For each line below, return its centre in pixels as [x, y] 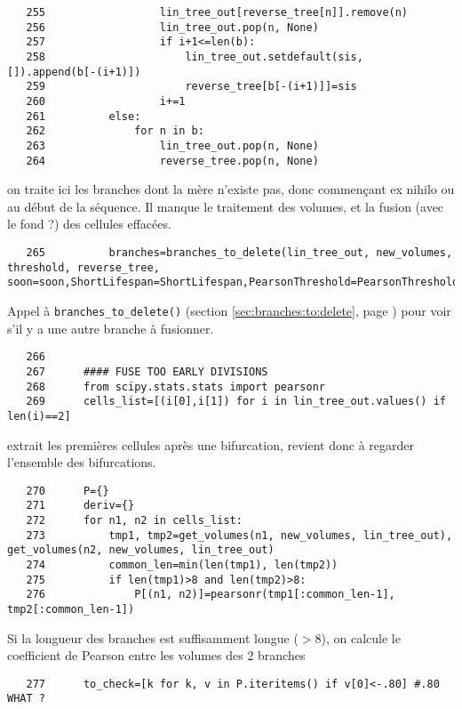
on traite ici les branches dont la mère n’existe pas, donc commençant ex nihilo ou [231, 189]
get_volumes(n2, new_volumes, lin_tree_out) [141, 550]
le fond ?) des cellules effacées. [89, 224]
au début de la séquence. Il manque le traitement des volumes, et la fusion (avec [226, 206]
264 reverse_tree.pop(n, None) [172, 161]
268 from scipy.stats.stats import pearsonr [175, 387]
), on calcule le [361, 637]
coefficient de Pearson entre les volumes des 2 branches [156, 655]
